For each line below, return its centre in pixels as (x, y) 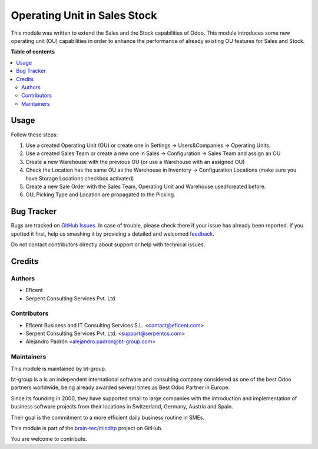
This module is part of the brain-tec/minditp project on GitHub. (87, 428)
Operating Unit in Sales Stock (84, 15)
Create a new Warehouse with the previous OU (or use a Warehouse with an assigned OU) (135, 162)
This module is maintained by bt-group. (59, 368)
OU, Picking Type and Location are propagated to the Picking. (101, 195)
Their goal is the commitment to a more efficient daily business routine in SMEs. (108, 417)
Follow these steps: (34, 135)
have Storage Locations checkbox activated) (80, 178)
